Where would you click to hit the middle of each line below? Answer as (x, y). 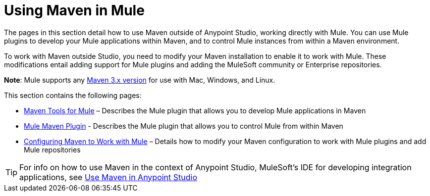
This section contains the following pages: (73, 95)
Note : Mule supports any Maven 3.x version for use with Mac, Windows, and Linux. (140, 80)
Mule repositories (52, 149)
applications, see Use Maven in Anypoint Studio (108, 177)
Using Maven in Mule (74, 10)
